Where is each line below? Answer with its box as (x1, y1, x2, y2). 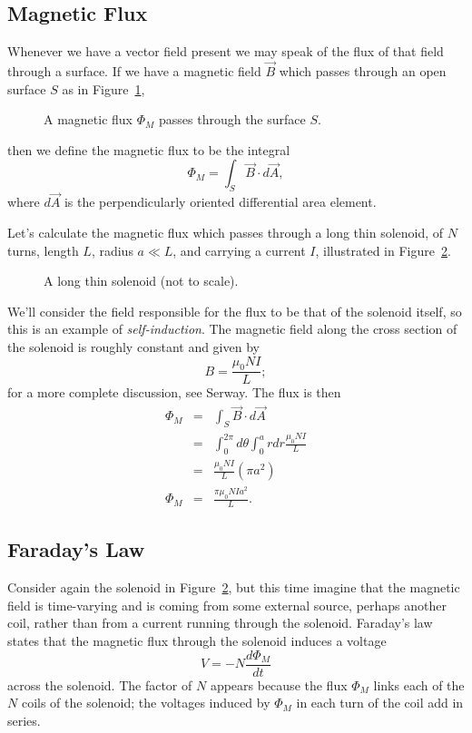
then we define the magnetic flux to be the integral (7, 140, 290, 159)
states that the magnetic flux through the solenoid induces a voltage (7, 631, 387, 650)
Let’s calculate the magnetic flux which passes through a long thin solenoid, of (7, 223, 444, 241)
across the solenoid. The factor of (7, 675, 192, 694)
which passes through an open (279, 62, 447, 81)
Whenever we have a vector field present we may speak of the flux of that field (7, 42, 444, 61)
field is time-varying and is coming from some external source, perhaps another (7, 595, 447, 614)
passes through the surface (158, 110, 306, 129)
